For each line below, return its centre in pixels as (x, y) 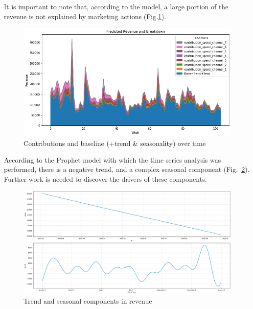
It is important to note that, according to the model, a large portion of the (116, 6)
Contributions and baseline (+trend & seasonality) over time (115, 143)
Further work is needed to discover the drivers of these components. (105, 178)
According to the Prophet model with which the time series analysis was (113, 159)
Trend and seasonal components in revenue (88, 300)
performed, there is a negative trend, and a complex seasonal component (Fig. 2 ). (127, 169)
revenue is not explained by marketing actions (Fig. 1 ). (85, 16)
